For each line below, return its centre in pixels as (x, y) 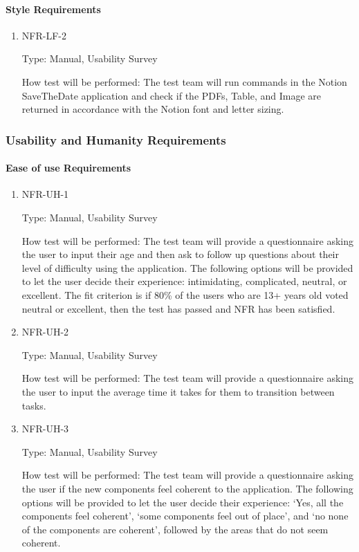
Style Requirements (53, 9)
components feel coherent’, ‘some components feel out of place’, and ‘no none (185, 516)
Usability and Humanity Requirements (116, 139)
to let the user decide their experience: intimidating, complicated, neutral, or (184, 281)
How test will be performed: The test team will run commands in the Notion (184, 81)
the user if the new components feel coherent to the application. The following (187, 488)
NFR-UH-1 (45, 194)
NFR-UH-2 (45, 332)
